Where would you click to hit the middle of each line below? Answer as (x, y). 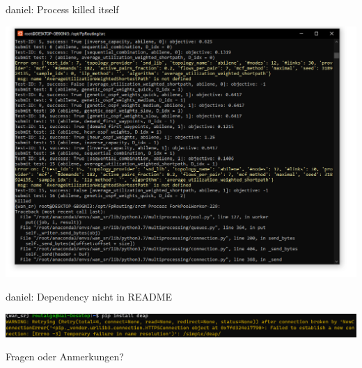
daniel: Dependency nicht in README (89, 296)
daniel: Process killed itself (62, 9)
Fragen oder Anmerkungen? (65, 357)
